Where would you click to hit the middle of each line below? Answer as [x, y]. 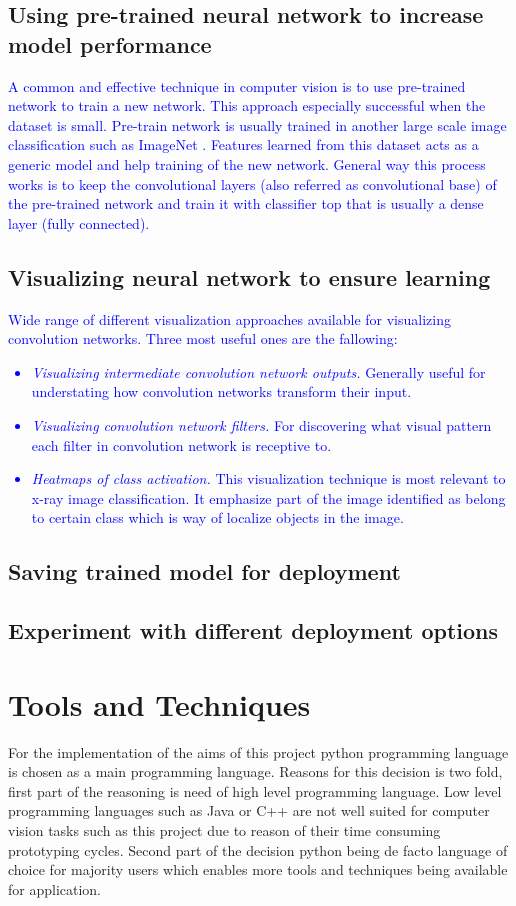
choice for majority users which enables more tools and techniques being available [258, 869]
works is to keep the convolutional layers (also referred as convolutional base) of [252, 183]
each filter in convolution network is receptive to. [181, 444]
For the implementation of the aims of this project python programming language [258, 751]
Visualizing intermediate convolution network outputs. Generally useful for [258, 371]
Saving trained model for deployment [204, 571]
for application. [55, 888]
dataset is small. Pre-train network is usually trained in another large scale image [257, 124]
